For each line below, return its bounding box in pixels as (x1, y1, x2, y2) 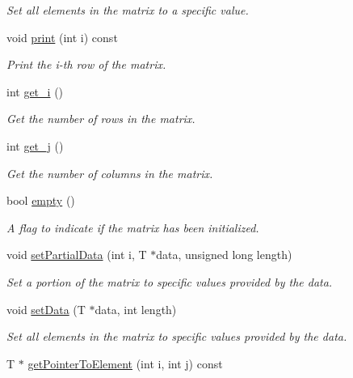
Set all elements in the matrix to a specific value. (6, 2, 249, 18)
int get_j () (6, 137, 64, 154)
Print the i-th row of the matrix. (6, 56, 166, 73)
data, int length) (95, 300, 177, 317)
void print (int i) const (6, 28, 118, 45)
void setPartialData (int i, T (6, 246, 147, 263)
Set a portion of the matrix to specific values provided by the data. (6, 273, 333, 290)
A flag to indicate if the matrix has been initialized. (6, 219, 259, 236)
